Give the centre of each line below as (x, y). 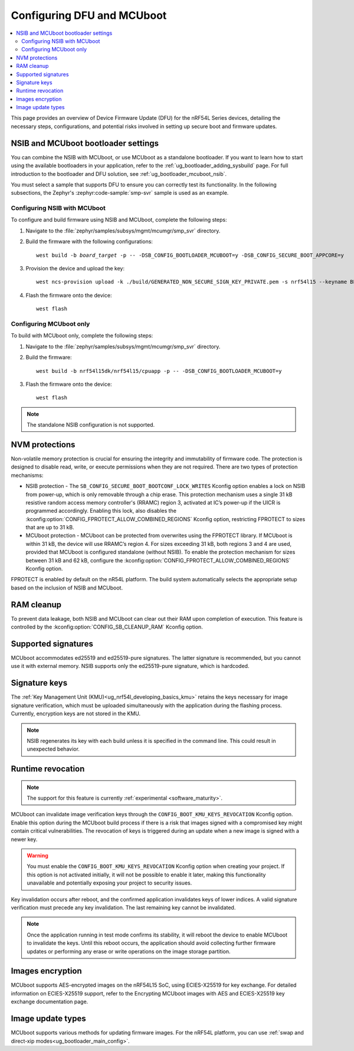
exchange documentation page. (50, 1002)
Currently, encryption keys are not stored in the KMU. (76, 713)
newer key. (24, 839)
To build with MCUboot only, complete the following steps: (82, 336)
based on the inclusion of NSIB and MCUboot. (67, 588)
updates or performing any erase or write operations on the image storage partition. (129, 951)
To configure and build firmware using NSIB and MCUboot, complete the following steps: (119, 220)
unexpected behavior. (53, 749)
